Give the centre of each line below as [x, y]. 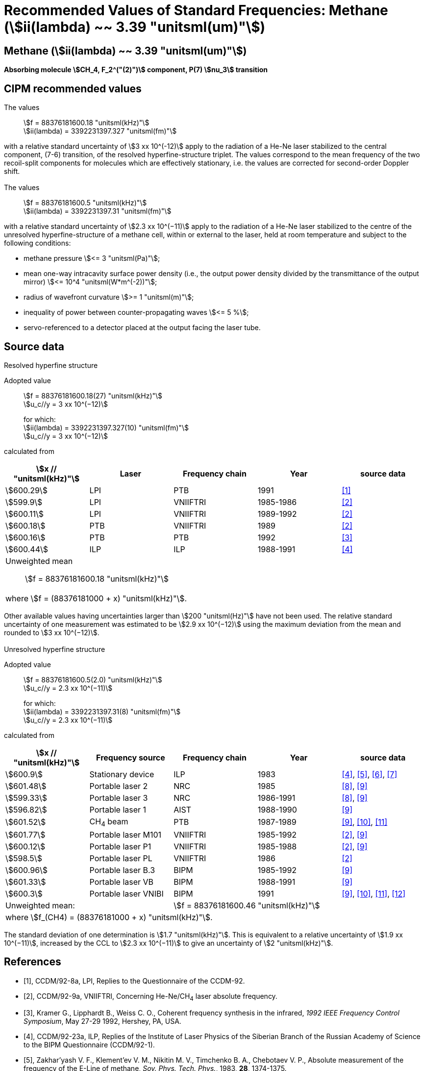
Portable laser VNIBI [126, 893]
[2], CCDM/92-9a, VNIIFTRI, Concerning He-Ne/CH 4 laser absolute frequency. [150, 997]
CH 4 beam [109, 822]
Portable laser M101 [125, 834]
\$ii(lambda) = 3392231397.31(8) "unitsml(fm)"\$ [102, 711]
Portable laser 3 [119, 798]
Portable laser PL [121, 858]
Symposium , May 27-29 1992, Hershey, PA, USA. [102, 1021]
